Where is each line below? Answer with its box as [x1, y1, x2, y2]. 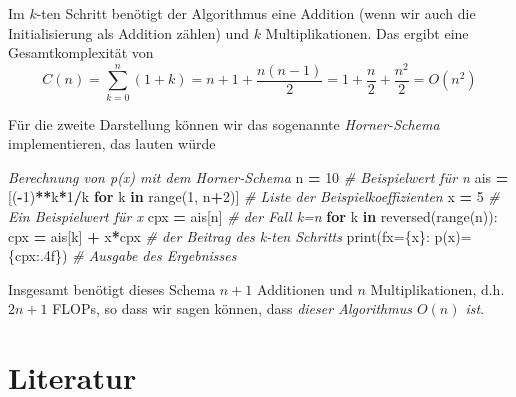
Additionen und [257, 278, 353, 299]
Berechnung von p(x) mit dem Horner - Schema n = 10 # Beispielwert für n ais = [8, 166, 509, 187]
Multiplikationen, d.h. [370, 278, 505, 299]
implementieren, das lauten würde [8, 133, 216, 154]
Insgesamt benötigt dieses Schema [8, 278, 216, 299]
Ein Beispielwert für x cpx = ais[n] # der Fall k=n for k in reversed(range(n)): [8, 206, 498, 227]
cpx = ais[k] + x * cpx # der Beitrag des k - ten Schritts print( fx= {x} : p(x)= [8, 225, 472, 246]
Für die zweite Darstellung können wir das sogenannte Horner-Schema [8, 113, 440, 134]
